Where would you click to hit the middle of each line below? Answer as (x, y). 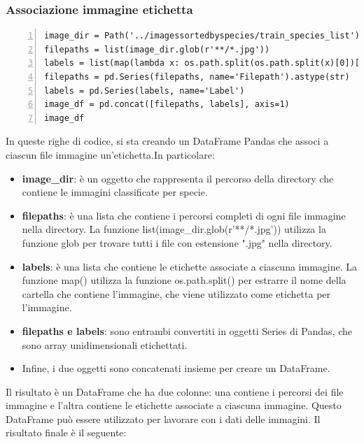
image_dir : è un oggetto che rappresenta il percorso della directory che (178, 178)
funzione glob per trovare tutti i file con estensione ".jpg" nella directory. (177, 242)
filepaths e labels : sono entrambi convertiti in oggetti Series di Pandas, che (187, 330)
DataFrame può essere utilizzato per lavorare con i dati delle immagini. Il (163, 418)
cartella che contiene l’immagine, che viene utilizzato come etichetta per (176, 293)
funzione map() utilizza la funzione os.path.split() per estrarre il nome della (184, 280)
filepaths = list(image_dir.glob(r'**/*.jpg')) (157, 49)
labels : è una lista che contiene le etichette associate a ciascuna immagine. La (189, 266)
